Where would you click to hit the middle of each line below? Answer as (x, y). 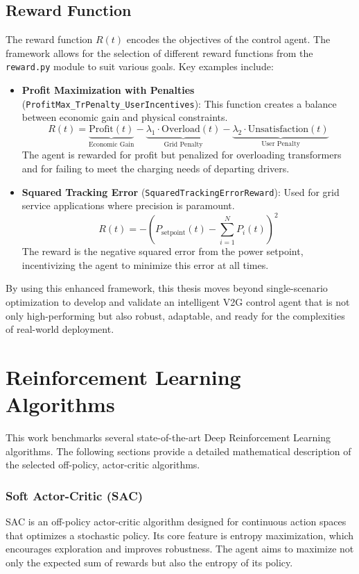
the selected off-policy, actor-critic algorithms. (103, 465)
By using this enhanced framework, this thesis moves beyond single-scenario (167, 288)
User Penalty (281, 143)
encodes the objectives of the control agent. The (228, 39)
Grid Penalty (183, 144)
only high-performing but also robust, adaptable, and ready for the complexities (175, 315)
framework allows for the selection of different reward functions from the (159, 52)
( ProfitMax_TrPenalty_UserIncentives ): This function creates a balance (179, 103)
